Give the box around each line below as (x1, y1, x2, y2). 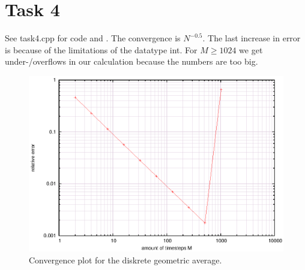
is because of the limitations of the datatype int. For (5, 43, 198, 56)
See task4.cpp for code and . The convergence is (5, 32, 181, 44)
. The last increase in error (202, 32, 301, 44)
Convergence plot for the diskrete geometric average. (29, 253, 222, 266)
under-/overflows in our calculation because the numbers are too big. (5, 55, 258, 68)
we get (239, 43, 263, 56)
